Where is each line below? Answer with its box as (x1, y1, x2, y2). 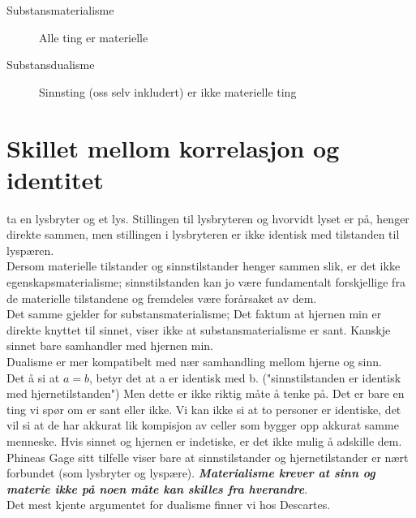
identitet (6, 162, 104, 196)
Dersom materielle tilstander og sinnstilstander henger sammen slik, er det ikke (6, 257, 401, 274)
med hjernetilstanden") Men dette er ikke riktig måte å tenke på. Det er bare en (6, 385, 405, 402)
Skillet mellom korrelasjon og (6, 131, 340, 164)
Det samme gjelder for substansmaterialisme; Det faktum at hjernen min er (6, 305, 382, 322)
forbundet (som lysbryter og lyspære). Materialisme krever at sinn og (6, 464, 375, 481)
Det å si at (6, 369, 60, 386)
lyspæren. (6, 241, 54, 258)
